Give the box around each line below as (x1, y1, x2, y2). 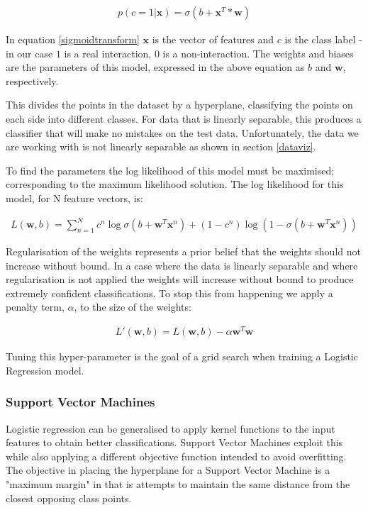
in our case (6, 45, 53, 60)
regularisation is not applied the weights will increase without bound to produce (6, 272, 354, 287)
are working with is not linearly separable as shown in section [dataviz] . (6, 139, 316, 154)
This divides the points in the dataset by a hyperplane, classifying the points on (6, 97, 353, 112)
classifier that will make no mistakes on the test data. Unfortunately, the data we (6, 125, 359, 140)
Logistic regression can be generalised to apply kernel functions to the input (6, 421, 335, 436)
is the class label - (284, 32, 362, 47)
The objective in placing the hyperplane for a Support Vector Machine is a (6, 462, 330, 477)
